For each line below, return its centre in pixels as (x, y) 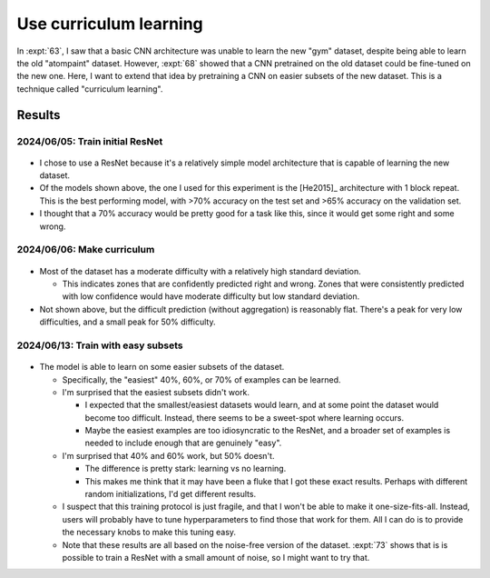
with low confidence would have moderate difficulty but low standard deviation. (211, 296)
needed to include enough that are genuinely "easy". (183, 443)
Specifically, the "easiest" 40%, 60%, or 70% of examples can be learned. (201, 379)
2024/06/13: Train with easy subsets (100, 345)
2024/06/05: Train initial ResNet (90, 141)
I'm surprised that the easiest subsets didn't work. (156, 392)
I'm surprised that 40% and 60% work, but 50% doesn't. (168, 455)
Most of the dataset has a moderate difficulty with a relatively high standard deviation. (201, 271)
